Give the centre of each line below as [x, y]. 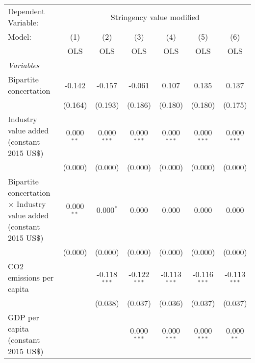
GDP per [24, 317]
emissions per [31, 277]
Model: [20, 37]
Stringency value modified [155, 17]
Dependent [26, 11]
